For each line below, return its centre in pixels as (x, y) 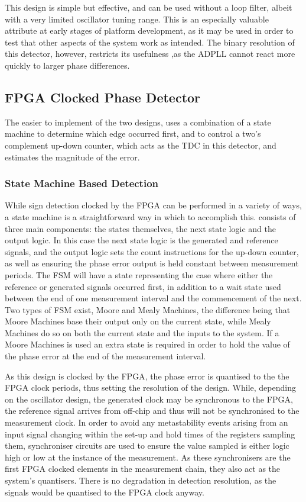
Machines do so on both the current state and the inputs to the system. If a (142, 332)
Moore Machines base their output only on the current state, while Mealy (138, 321)
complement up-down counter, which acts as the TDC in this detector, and (141, 145)
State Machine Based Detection (82, 183)
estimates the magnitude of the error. (72, 157)
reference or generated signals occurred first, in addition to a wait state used (143, 286)
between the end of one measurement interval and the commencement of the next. (153, 298)
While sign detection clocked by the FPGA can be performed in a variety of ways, (153, 205)
